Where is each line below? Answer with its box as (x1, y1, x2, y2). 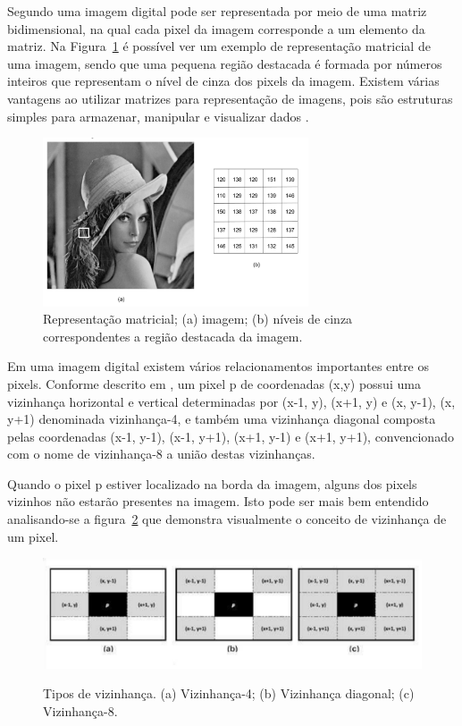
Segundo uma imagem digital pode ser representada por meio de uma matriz (7, 2, 427, 20)
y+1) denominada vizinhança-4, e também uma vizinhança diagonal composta (7, 409, 436, 428)
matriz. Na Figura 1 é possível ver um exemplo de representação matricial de (7, 37, 431, 55)
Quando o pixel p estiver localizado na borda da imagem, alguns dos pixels (7, 474, 417, 493)
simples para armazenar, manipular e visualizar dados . (7, 106, 309, 125)
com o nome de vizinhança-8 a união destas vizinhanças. (7, 444, 315, 463)
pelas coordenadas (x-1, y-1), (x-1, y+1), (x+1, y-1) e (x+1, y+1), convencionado (7, 426, 454, 445)
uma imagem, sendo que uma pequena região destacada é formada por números (7, 54, 442, 72)
